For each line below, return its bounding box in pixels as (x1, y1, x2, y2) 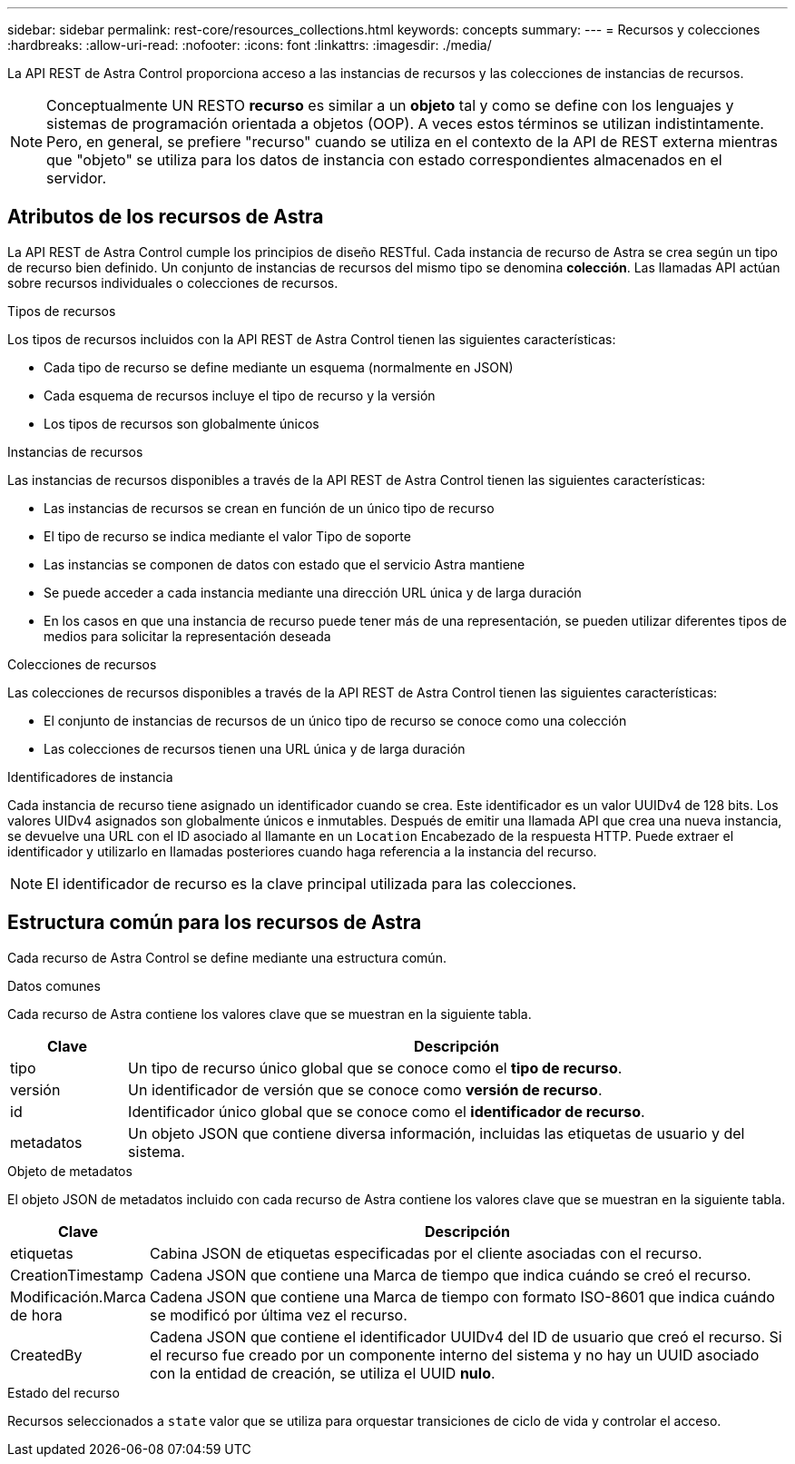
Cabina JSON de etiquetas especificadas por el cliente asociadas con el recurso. (149, 1243, 702, 1262)
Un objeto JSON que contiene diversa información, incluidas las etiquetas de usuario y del (128, 1123, 745, 1143)
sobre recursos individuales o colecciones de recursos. (7, 274, 339, 291)
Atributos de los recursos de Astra (7, 205, 324, 229)
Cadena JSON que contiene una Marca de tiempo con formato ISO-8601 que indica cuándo (149, 1287, 775, 1306)
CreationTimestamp (10, 1265, 144, 1284)
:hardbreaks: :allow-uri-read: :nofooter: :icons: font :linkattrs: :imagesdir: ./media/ (7, 37, 492, 53)
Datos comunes (7, 977, 101, 994)
